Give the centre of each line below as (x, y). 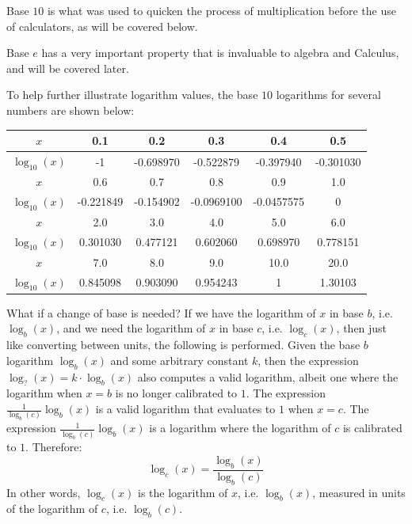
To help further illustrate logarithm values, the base (132, 95)
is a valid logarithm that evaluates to (185, 409)
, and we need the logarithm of (131, 328)
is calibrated (372, 428)
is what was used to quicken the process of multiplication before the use (221, 10)
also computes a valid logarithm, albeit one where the (268, 376)
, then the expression (308, 360)
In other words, (44, 492)
